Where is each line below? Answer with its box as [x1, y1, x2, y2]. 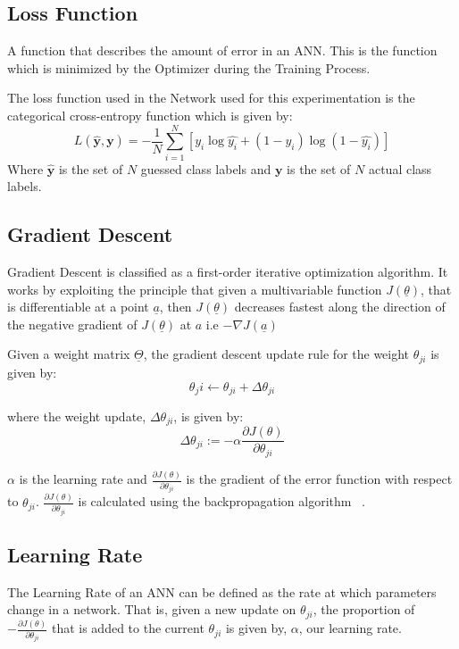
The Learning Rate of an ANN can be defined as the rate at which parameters [7, 582, 437, 601]
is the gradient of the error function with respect [186, 470, 453, 488]
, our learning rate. [298, 619, 402, 637]
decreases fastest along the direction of [234, 297, 446, 316]
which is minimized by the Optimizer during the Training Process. [7, 58, 371, 77]
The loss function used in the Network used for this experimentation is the [7, 88, 415, 107]
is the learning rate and [19, 470, 147, 488]
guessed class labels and [140, 159, 271, 178]
